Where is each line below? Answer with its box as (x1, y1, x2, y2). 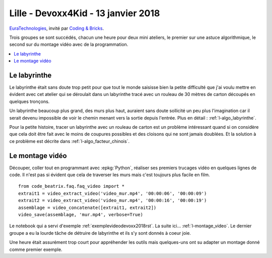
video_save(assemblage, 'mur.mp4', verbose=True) (18, 212, 144, 217)
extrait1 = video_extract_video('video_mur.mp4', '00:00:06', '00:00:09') (18, 190, 207, 196)
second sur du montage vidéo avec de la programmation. (9, 41, 128, 47)
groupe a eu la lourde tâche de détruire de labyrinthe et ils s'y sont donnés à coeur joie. (9, 230, 191, 236)
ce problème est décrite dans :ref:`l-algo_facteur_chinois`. (9, 138, 130, 144)
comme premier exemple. (9, 246, 62, 252)
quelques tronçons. (9, 98, 50, 105)
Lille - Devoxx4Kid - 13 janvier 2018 (9, 8, 160, 19)
